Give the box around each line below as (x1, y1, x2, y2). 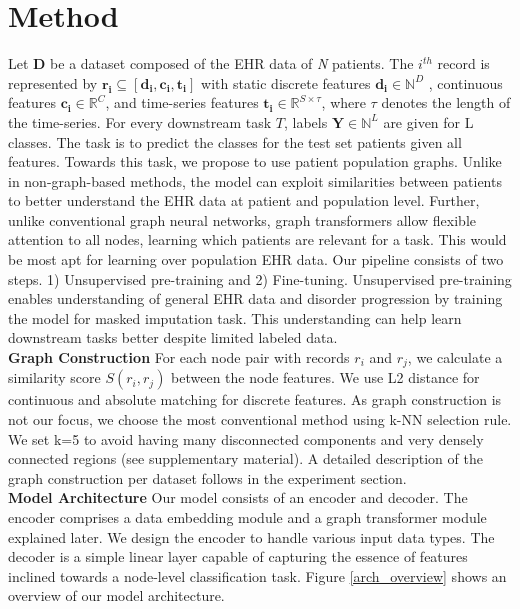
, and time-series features (105, 92, 259, 113)
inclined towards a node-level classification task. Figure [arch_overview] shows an (8, 565, 507, 586)
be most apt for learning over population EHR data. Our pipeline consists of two (8, 249, 504, 270)
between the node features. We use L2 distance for (171, 367, 480, 388)
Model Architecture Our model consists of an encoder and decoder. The (8, 487, 468, 508)
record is (437, 53, 490, 74)
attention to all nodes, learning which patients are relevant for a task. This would (8, 229, 507, 250)
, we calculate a (407, 347, 503, 368)
